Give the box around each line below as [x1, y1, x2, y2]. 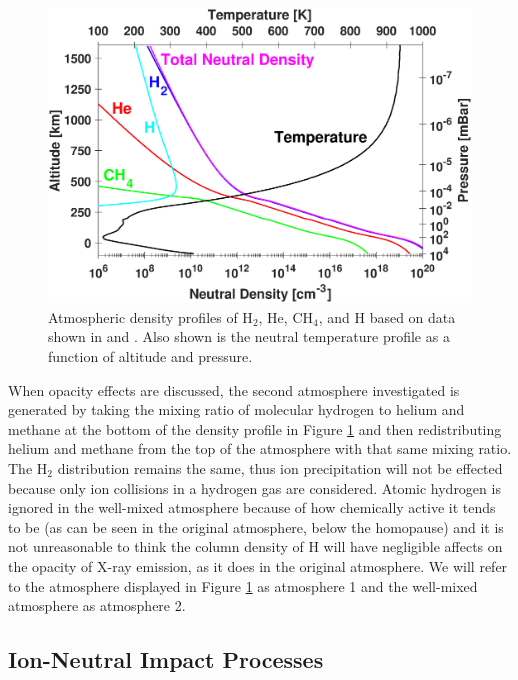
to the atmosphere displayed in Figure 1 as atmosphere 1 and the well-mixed [8, 575, 478, 596]
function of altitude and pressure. [48, 346, 253, 366]
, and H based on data [318, 306, 456, 327]
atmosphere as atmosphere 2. [8, 595, 186, 616]
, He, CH [258, 306, 313, 327]
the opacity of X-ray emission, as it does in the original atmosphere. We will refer [8, 555, 508, 576]
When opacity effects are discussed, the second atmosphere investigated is [8, 379, 460, 400]
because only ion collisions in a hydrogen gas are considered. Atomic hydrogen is [8, 477, 501, 498]
